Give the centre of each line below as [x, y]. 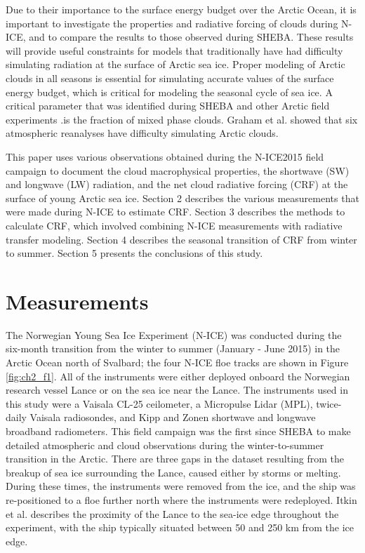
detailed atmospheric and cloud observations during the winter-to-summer [165, 445]
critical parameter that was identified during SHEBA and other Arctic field [168, 106]
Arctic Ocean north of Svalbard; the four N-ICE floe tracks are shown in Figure [177, 362]
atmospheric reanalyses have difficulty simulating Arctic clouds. [142, 133]
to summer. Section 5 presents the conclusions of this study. [134, 253]
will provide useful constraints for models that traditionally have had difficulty [174, 50]
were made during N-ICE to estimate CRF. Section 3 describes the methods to [175, 212]
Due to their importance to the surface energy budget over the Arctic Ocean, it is [181, 9]
